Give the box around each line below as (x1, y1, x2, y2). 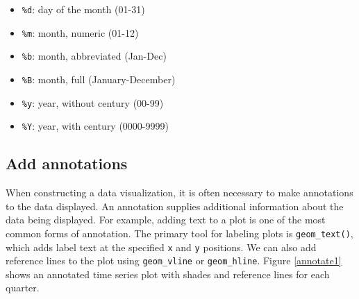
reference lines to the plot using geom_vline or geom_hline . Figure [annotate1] (6, 253, 342, 268)
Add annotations (6, 153, 128, 174)
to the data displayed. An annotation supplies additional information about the (6, 198, 344, 213)
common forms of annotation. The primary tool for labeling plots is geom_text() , (6, 225, 353, 240)
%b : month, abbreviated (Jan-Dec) (22, 49, 167, 63)
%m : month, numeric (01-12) (22, 25, 139, 40)
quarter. (6, 280, 40, 295)
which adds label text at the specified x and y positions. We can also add (6, 239, 317, 254)
